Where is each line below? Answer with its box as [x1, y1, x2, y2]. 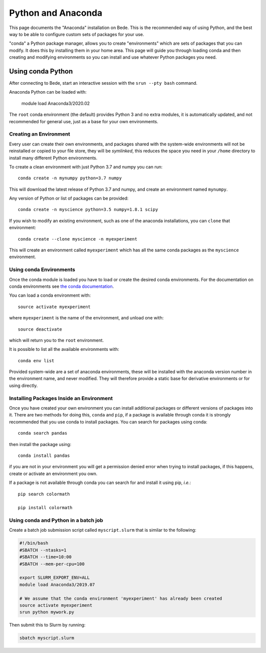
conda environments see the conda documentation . [9, 283, 114, 289]
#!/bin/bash [19, 540, 49, 546]
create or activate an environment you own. [9, 471, 98, 477]
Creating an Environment [9, 131, 70, 137]
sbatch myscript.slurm [19, 635, 74, 641]
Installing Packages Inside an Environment [9, 395, 113, 402]
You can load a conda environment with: [9, 292, 91, 298]
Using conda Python [9, 67, 73, 75]
